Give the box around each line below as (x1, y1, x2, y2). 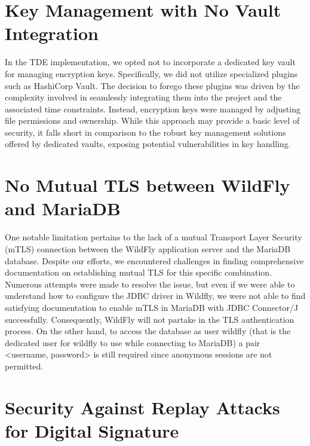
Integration (5, 21, 99, 45)
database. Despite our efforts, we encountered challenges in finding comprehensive (5, 254, 304, 267)
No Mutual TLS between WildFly (5, 173, 290, 197)
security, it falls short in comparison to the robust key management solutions (5, 126, 286, 138)
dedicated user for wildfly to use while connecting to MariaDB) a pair (5, 336, 260, 349)
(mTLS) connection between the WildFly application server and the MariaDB (5, 242, 291, 255)
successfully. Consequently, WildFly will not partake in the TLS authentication (5, 313, 294, 325)
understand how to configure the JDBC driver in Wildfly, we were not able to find (5, 289, 306, 302)
